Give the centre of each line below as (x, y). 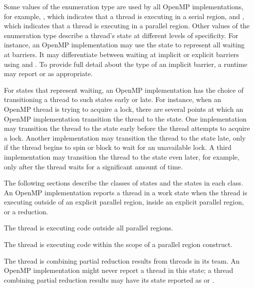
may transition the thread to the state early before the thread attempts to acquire (127, 128)
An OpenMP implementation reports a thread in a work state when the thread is (126, 192)
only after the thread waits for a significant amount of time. (94, 166)
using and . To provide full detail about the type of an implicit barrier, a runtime (126, 64)
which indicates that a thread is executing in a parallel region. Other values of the (127, 26)
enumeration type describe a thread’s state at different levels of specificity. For (121, 35)
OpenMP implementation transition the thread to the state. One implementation (125, 118)
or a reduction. (26, 211)
